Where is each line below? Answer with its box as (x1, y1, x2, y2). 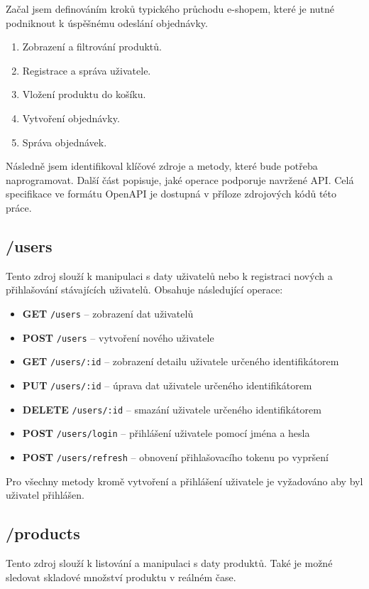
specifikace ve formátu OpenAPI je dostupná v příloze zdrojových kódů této (6, 186, 336, 201)
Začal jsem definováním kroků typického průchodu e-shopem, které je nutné (6, 1, 335, 16)
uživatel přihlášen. (6, 487, 84, 502)
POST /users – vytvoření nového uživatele (22, 330, 214, 345)
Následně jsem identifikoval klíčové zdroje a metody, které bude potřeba (6, 158, 318, 173)
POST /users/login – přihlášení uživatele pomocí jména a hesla (22, 426, 310, 441)
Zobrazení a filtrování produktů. (22, 39, 162, 54)
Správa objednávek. (22, 134, 107, 149)
